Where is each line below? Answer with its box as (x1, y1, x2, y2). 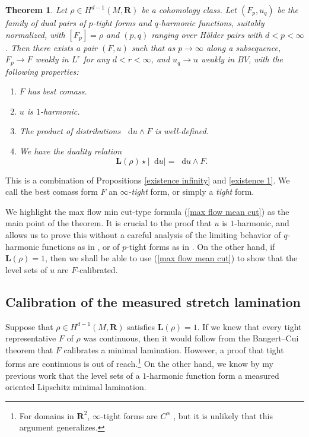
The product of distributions (19, 125, 121, 137)
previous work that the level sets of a (5, 369, 140, 381)
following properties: (5, 65, 79, 77)
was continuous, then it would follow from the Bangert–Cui (83, 332, 299, 344)
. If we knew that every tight (197, 320, 302, 332)
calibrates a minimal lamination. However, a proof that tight (63, 343, 284, 356)
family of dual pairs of (5, 17, 86, 28)
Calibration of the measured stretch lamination (5, 292, 301, 311)
